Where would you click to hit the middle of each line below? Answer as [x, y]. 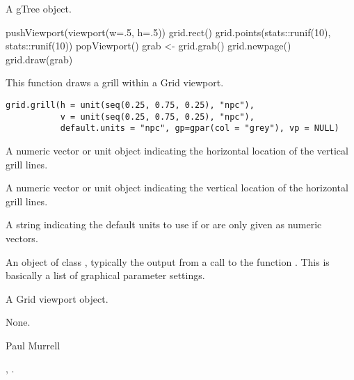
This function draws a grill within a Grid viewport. [115, 82]
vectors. [22, 238]
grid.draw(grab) [39, 59]
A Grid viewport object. [57, 298]
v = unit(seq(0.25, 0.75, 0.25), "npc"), [157, 117]
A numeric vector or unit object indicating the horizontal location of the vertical [177, 150]
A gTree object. [39, 8]
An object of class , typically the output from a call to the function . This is [168, 261]
